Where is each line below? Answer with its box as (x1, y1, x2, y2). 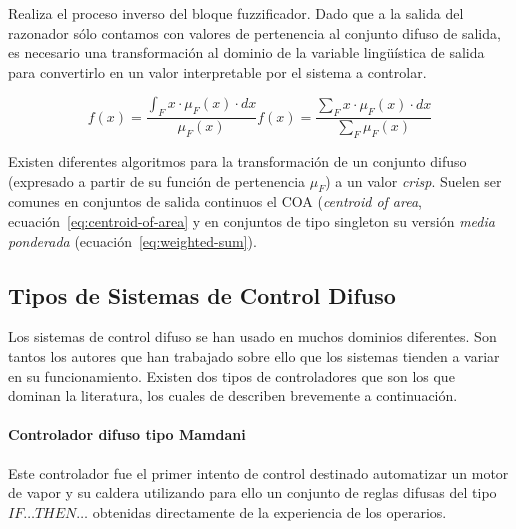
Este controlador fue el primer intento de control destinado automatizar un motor (8, 462, 509, 483)
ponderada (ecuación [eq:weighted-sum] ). (8, 230, 257, 251)
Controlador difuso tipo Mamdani (8, 424, 246, 445)
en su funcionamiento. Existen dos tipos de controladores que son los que (8, 365, 455, 386)
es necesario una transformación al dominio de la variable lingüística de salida (8, 42, 485, 63)
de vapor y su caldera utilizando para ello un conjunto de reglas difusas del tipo (8, 482, 497, 503)
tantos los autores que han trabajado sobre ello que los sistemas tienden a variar (8, 345, 500, 366)
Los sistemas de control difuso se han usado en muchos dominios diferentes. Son (8, 326, 497, 347)
